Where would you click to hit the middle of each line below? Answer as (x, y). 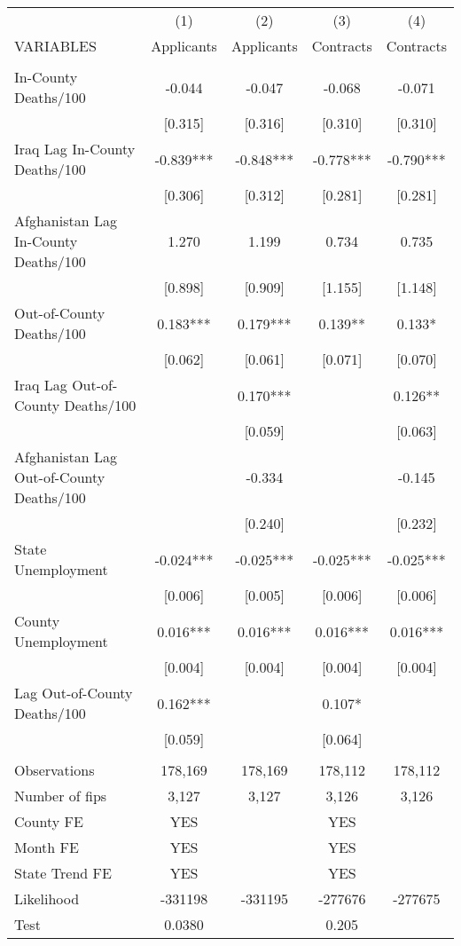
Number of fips (61, 796)
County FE (49, 821)
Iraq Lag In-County (75, 149)
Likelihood (47, 899)
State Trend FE (63, 873)
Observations (55, 770)
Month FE (47, 847)
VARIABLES (55, 46)
